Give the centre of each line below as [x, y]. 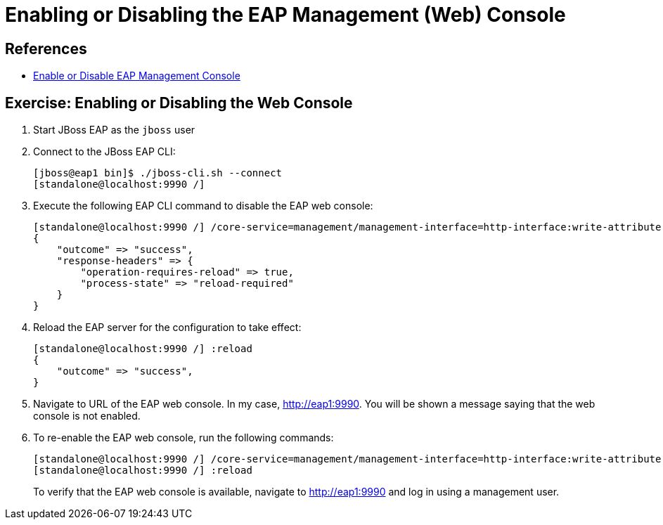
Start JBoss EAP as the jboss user [114, 130]
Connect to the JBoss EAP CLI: [104, 152]
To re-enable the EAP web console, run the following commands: [184, 438]
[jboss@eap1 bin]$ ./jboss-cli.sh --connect [158, 173]
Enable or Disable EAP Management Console [137, 76]
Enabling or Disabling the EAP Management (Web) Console [285, 15]
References [46, 48]
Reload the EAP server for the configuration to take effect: [167, 328]
